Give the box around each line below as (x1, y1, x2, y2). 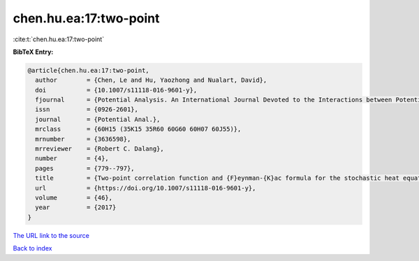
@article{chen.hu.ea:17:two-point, (27, 66, 149, 74)
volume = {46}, (35, 194, 113, 202)
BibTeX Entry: (13, 48, 54, 56)
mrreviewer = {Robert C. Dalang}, (35, 145, 164, 153)
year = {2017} (35, 204, 117, 211)
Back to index (13, 244, 52, 253)
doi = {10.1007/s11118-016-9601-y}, (35, 86, 198, 94)
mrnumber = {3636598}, (35, 135, 131, 143)
